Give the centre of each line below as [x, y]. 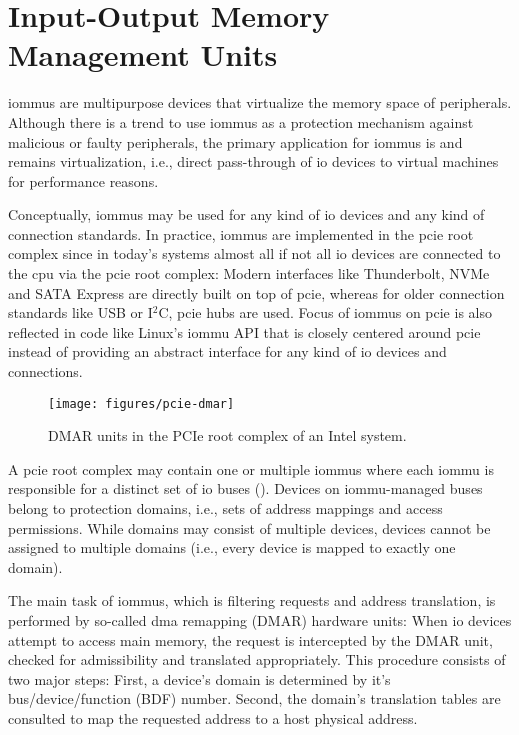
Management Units [143, 54]
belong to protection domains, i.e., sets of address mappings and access [225, 508]
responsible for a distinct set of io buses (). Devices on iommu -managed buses [245, 488]
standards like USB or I [80, 312]
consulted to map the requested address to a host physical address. [213, 718]
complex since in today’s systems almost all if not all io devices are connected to [254, 253]
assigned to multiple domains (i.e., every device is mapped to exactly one [232, 547]
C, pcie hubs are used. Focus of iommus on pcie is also [325, 312]
